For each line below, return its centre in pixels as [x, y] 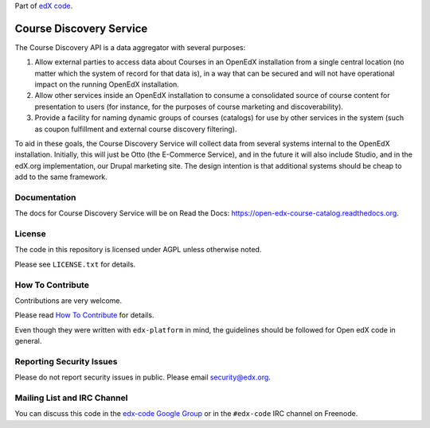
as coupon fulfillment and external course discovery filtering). [136, 129]
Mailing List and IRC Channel [71, 398]
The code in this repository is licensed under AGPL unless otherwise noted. [138, 250]
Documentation [45, 197]
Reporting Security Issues [66, 361]
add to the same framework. [61, 177]
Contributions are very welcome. [68, 301]
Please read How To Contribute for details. [84, 315]
